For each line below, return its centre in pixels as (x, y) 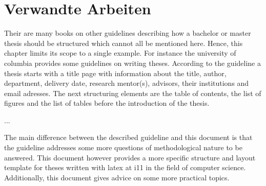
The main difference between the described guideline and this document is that (128, 137)
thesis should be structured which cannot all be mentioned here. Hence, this (124, 43)
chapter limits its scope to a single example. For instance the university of (120, 53)
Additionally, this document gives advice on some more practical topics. (117, 177)
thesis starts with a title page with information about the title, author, (115, 73)
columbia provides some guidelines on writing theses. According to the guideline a (132, 63)
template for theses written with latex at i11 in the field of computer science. (125, 167)
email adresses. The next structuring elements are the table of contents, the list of (133, 93)
